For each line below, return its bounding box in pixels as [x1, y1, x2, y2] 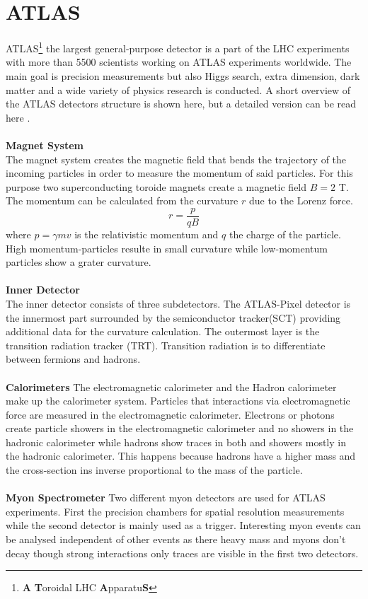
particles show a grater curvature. [6, 255, 151, 269]
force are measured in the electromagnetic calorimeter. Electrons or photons [6, 407, 335, 421]
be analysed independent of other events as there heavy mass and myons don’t [6, 532, 346, 547]
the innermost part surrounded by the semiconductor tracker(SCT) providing [6, 310, 341, 325]
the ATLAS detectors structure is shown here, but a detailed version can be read [6, 96, 357, 111]
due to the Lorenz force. [248, 193, 353, 208]
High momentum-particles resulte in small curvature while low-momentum [6, 240, 328, 255]
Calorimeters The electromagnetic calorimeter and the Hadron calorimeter [6, 379, 337, 394]
